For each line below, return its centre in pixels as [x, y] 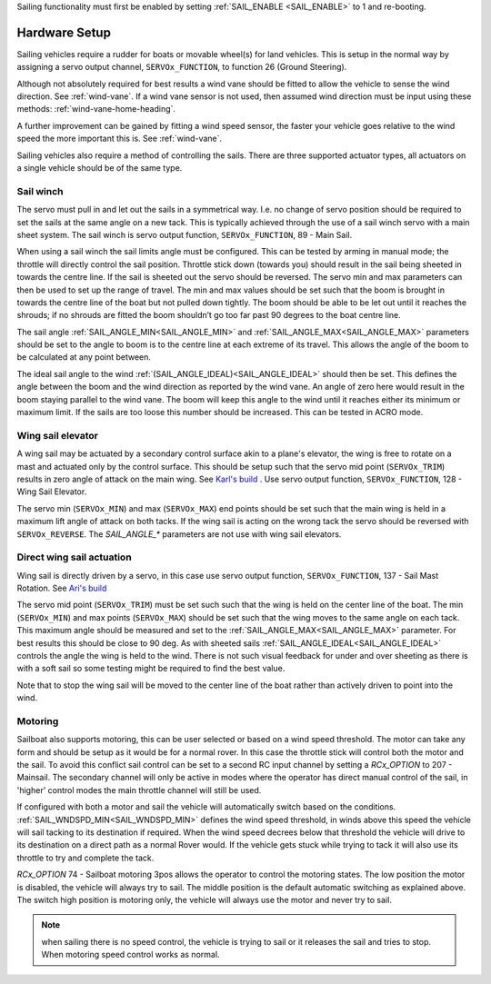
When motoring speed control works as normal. [130, 955]
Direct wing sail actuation [74, 557]
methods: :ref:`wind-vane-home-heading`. [96, 109]
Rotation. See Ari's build [62, 588]
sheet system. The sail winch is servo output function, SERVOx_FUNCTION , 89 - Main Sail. [185, 234]
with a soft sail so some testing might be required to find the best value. [151, 669]
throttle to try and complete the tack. [85, 858]
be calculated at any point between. [84, 357]
